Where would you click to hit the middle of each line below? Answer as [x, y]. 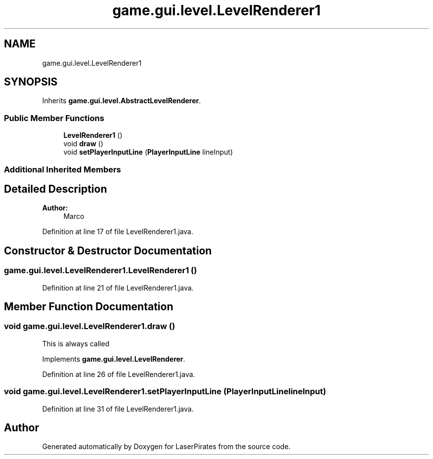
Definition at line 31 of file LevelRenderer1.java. [118, 409]
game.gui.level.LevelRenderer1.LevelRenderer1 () [101, 271]
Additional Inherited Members [63, 169]
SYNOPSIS [31, 82]
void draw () [83, 144]
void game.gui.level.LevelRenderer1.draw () [90, 326]
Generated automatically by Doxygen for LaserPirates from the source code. [166, 447]
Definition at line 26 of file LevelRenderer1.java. [119, 374]
